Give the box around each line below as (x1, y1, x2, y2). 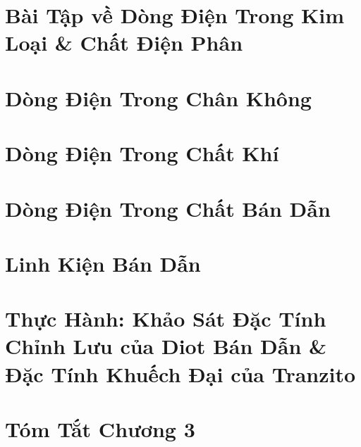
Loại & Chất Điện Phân (5, 28, 243, 57)
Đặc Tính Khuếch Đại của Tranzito (5, 359, 356, 388)
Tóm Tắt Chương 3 (5, 415, 195, 443)
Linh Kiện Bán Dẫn (5, 248, 201, 277)
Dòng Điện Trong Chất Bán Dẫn (5, 194, 331, 222)
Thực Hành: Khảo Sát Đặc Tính (5, 304, 326, 333)
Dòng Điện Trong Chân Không (5, 83, 312, 112)
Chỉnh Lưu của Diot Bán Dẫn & (5, 332, 327, 360)
